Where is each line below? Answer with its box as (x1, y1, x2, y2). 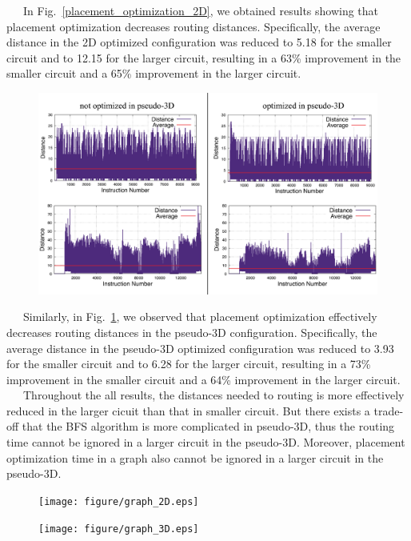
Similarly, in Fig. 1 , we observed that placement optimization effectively (22, 308, 377, 325)
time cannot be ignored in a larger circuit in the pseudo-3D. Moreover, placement (6, 434, 405, 451)
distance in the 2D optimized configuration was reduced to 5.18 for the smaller (6, 34, 392, 50)
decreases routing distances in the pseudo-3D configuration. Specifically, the (6, 323, 377, 340)
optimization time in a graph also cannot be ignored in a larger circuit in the (6, 449, 384, 466)
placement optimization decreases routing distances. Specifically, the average (6, 18, 381, 34)
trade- (373, 402, 404, 419)
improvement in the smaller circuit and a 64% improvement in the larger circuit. (6, 371, 401, 387)
